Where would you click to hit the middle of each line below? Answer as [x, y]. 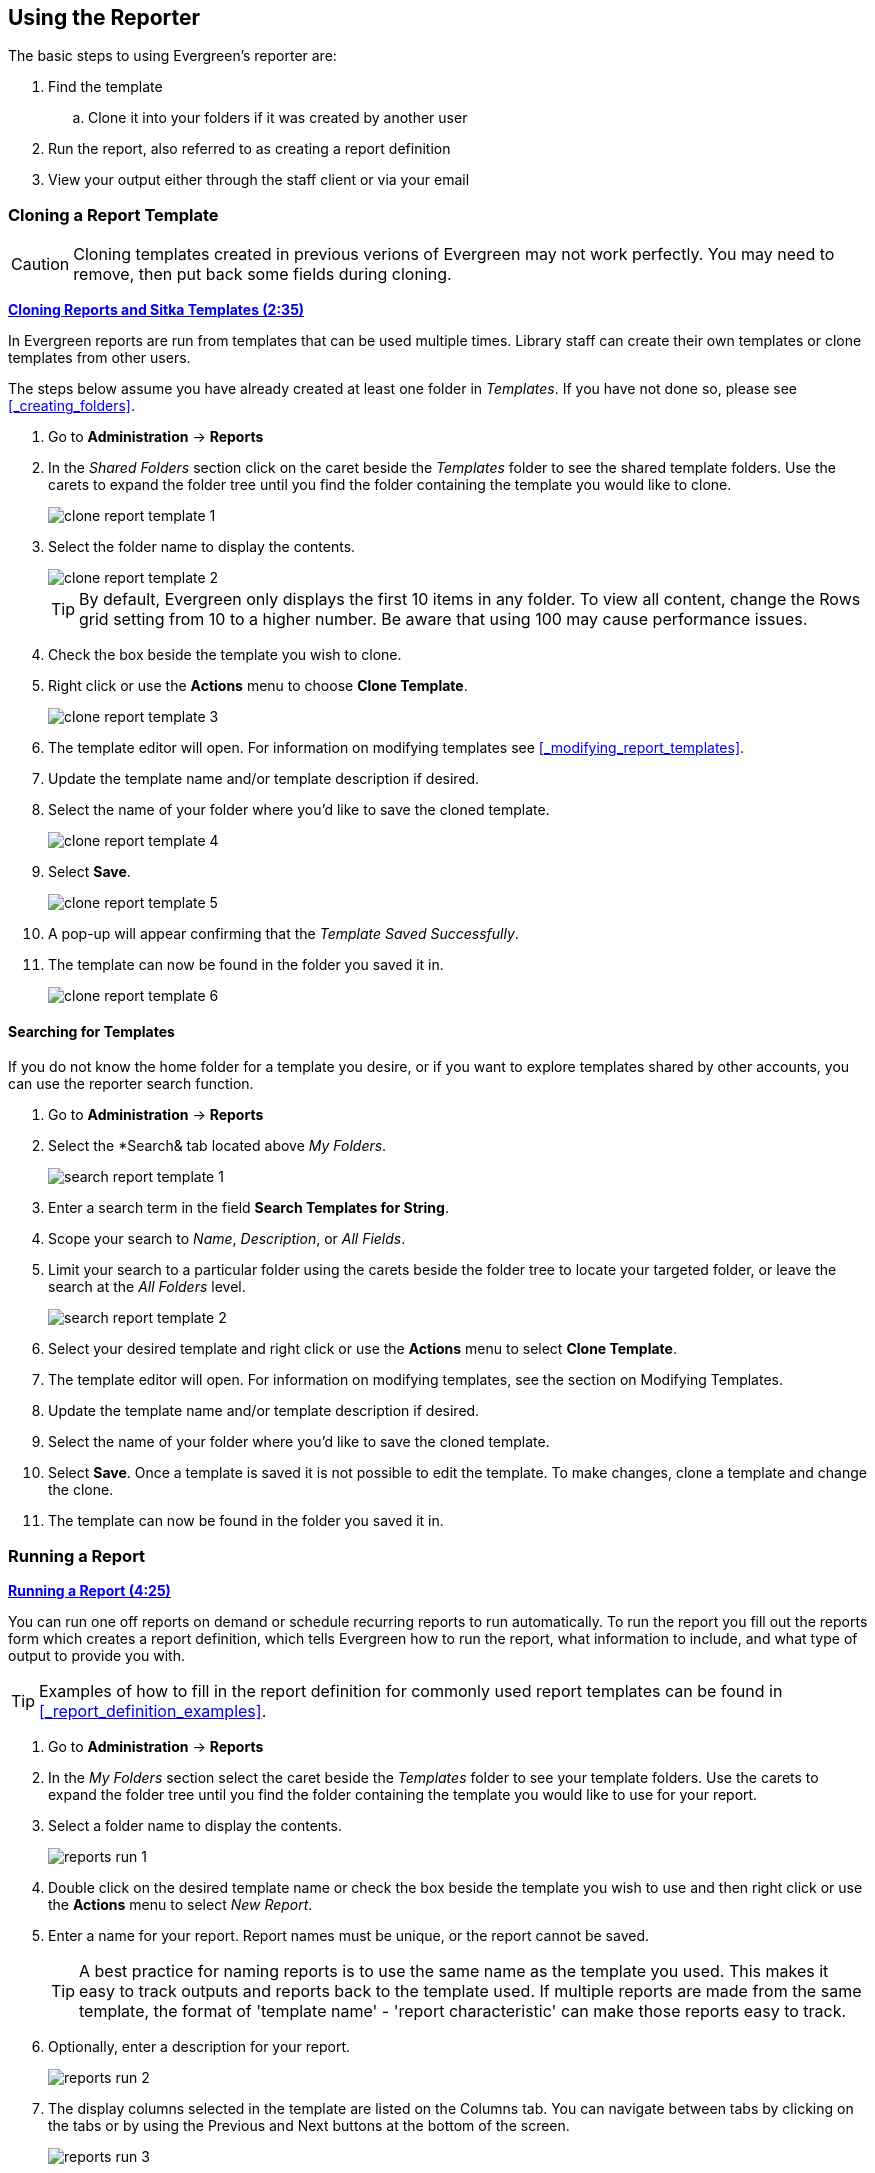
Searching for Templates [91, 1031]
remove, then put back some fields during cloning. [262, 274]
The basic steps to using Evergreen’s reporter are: [172, 56]
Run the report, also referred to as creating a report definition [249, 149]
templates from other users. [99, 358]
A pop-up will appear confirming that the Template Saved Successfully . [283, 934]
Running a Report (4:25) [89, 1591]
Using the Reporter [104, 17]
